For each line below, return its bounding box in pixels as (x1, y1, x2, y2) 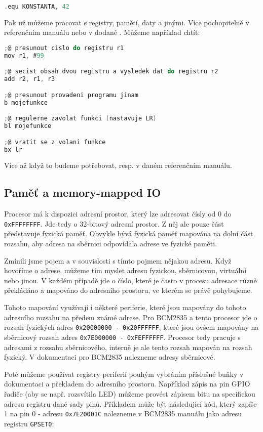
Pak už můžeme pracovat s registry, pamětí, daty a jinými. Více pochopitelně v (4, 17, 249, 27)
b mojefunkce (4, 99, 48, 106)
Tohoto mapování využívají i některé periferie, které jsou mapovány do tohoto (4, 302, 246, 313)
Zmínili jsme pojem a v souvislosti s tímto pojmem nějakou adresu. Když (4, 255, 232, 266)
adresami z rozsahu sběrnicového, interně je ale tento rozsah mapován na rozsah (4, 341, 252, 352)
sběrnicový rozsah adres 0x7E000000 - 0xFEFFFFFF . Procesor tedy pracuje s (4, 331, 241, 342)
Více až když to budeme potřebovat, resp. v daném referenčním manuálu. (4, 160, 232, 170)
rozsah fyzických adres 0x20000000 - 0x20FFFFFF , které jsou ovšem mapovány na (4, 322, 259, 332)
